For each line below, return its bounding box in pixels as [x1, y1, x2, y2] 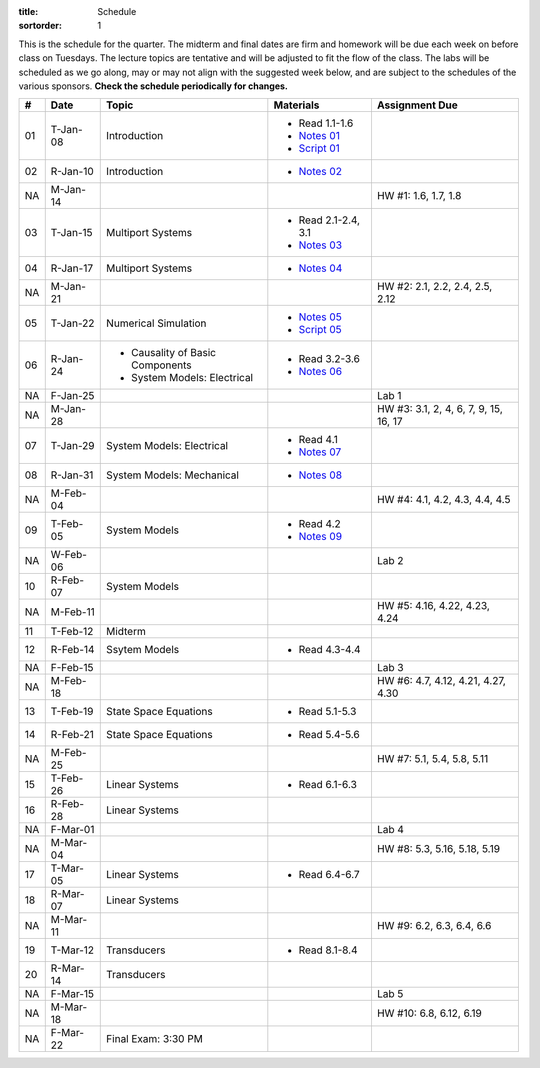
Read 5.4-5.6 [298, 728, 360, 742]
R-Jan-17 [50, 261, 94, 275]
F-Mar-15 [50, 987, 95, 1001]
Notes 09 [298, 530, 343, 544]
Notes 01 [298, 129, 340, 143]
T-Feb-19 [50, 705, 94, 719]
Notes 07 [298, 445, 342, 459]
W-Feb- [50, 548, 87, 562]
